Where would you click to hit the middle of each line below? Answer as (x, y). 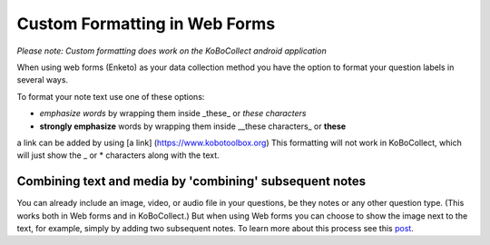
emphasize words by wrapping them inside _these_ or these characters (173, 113)
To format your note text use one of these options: (111, 96)
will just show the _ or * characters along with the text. (118, 155)
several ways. (42, 80)
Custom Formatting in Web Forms (146, 24)
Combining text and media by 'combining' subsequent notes (191, 181)
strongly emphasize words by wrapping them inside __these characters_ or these (193, 126)
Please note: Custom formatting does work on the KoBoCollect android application (171, 51)
